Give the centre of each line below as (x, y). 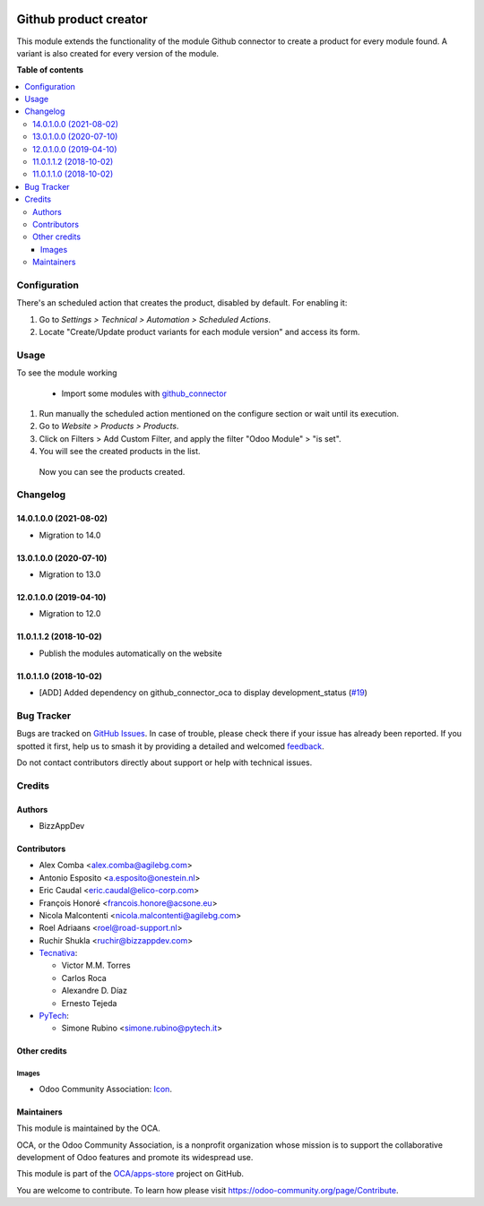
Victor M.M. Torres (96, 965)
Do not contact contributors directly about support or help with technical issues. (164, 762)
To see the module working (67, 373)
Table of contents (50, 70)
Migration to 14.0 (70, 535)
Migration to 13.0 (70, 574)
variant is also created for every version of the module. (118, 53)
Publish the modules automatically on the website (131, 653)
